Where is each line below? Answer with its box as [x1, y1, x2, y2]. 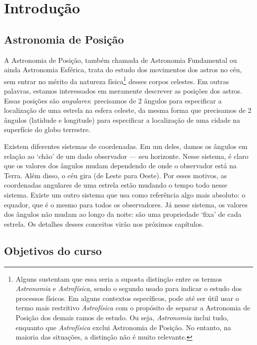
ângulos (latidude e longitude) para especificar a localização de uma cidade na [4, 114, 240, 125]
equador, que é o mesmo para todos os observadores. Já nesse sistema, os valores [4, 199, 248, 209]
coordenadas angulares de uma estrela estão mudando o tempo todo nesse [4, 180, 227, 190]
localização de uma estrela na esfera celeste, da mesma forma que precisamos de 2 [4, 105, 252, 115]
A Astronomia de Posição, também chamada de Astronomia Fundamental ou [4, 54, 237, 65]
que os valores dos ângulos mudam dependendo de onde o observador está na [4, 160, 237, 171]
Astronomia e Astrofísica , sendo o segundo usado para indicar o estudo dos [15, 283, 242, 294]
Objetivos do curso [4, 243, 102, 258]
